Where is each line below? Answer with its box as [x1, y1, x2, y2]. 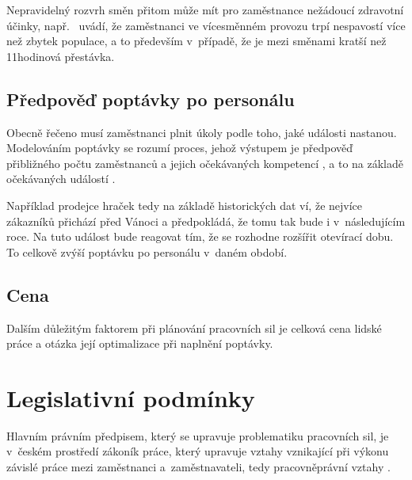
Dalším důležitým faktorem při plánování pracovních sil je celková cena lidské [6, 319, 382, 336]
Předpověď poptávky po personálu [6, 86, 295, 111]
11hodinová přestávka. [6, 48, 115, 64]
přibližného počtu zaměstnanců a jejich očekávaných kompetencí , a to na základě [6, 154, 403, 171]
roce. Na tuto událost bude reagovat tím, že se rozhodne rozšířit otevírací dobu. [6, 228, 394, 245]
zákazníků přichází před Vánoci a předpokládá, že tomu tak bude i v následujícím [6, 212, 406, 229]
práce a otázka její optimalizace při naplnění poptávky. [6, 335, 273, 352]
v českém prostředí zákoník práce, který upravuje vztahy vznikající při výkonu [6, 443, 389, 459]
